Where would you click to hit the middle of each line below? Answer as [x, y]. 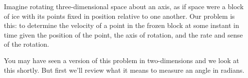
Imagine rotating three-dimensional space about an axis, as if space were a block [124, 6]
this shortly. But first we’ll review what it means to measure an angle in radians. [124, 70]
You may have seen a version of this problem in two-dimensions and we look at [122, 60]
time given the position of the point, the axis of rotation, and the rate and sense [124, 34]
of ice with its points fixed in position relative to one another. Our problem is [119, 16]
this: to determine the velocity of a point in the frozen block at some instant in [122, 25]
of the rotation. [27, 44]
